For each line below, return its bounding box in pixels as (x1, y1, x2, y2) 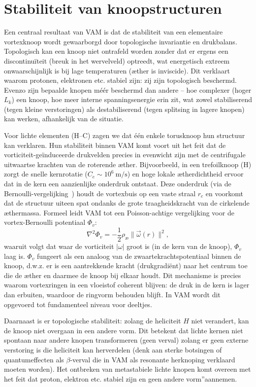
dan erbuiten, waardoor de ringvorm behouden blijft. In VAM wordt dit (4, 289, 221, 300)
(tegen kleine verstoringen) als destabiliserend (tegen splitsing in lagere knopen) (4, 104, 245, 114)
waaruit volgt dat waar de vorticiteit (4, 241, 114, 251)
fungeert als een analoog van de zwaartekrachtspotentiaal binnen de (37, 250, 241, 261)
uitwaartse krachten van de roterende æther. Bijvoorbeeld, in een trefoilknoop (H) (4, 159, 252, 169)
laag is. (4, 250, 25, 261)
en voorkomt (205, 188, 244, 198)
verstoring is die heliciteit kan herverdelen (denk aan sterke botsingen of (4, 345, 222, 354)
